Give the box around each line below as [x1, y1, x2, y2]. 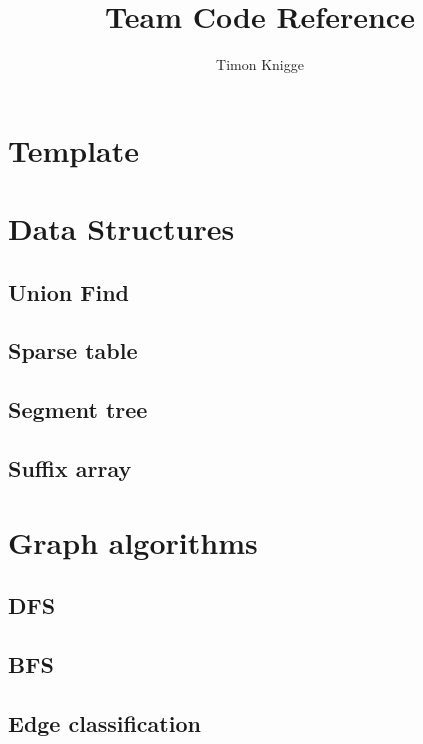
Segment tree [8, 394, 148, 425]
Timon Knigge [216, 54, 304, 75]
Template [8, 129, 140, 170]
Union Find [8, 276, 129, 307]
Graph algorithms [8, 521, 258, 562]
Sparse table [8, 335, 138, 366]
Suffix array [8, 453, 132, 484]
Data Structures [8, 208, 235, 249]
